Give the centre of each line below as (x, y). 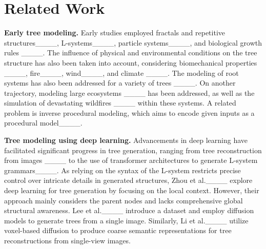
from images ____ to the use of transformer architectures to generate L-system (131, 160)
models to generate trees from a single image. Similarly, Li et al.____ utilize (126, 220)
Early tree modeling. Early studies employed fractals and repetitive (115, 33)
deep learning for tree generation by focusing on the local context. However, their (132, 190)
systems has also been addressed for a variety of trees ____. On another (120, 83)
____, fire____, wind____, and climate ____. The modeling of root (121, 72)
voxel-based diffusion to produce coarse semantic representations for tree (118, 230)
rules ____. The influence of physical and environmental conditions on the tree (131, 53)
